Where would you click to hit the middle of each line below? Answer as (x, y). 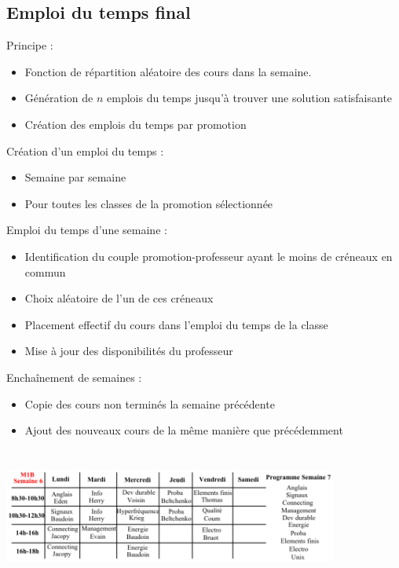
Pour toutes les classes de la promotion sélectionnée (149, 203)
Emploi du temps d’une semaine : (87, 230)
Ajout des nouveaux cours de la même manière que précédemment (184, 430)
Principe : (30, 45)
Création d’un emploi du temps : (85, 150)
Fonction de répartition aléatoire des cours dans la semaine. (168, 71)
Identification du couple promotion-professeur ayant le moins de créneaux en (209, 256)
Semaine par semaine (75, 177)
